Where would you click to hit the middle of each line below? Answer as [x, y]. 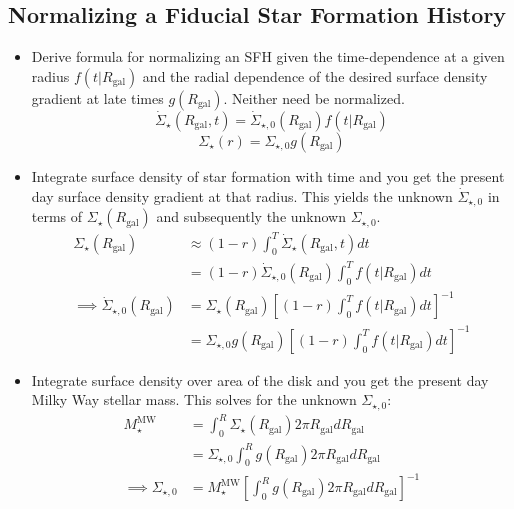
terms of [57, 216]
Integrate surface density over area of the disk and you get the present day [260, 379]
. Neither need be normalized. [314, 97]
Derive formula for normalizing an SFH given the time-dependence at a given [268, 56]
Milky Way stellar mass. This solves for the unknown [194, 399]
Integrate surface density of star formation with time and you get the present [268, 176]
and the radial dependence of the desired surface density [315, 75]
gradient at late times [97, 97]
